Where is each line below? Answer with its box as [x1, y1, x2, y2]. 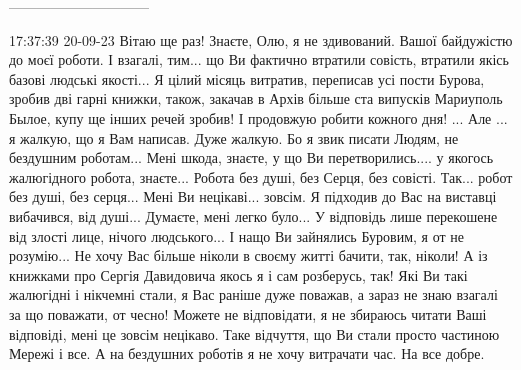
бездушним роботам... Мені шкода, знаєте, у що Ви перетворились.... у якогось [9, 147, 494, 168]
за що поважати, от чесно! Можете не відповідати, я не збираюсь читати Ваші [9, 303, 487, 324]
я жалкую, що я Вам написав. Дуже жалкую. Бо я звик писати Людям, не [9, 127, 459, 148]
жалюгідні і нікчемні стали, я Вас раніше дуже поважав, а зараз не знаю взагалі [9, 284, 498, 305]
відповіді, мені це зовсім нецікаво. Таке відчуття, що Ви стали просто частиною [9, 323, 500, 344]
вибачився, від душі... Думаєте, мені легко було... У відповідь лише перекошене [9, 205, 498, 226]
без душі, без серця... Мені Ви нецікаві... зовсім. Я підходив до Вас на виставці [9, 186, 497, 207]
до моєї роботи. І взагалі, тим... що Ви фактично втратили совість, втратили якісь [9, 49, 509, 70]
